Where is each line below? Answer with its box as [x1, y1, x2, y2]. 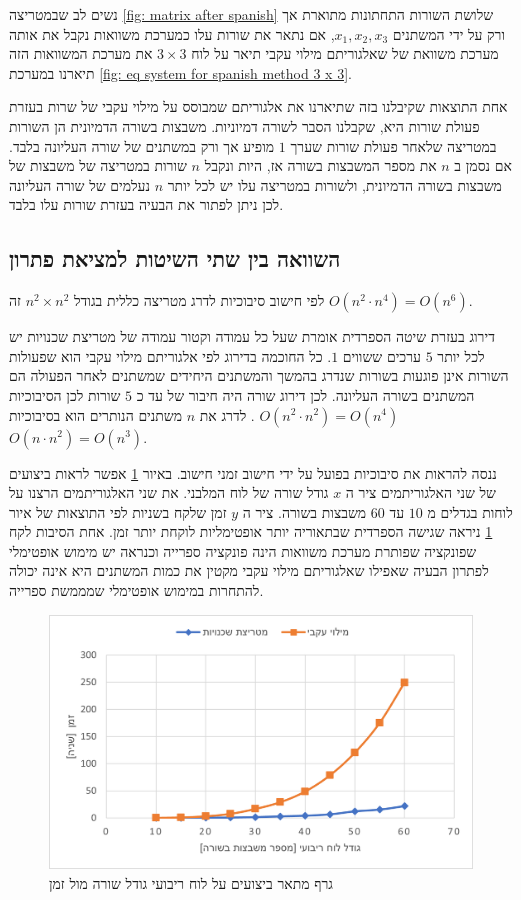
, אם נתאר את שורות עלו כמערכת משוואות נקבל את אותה [9, 23, 335, 44]
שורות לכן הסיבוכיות [9, 384, 121, 405]
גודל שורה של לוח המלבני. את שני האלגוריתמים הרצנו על [9, 482, 329, 503]
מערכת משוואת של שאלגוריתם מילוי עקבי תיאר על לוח [191, 43, 499, 64]
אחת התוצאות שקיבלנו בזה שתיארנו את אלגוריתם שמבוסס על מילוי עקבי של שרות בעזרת [9, 96, 508, 117]
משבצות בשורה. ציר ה [242, 501, 367, 522]
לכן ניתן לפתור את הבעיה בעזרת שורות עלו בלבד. [9, 194, 284, 215]
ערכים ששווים [342, 345, 421, 366]
